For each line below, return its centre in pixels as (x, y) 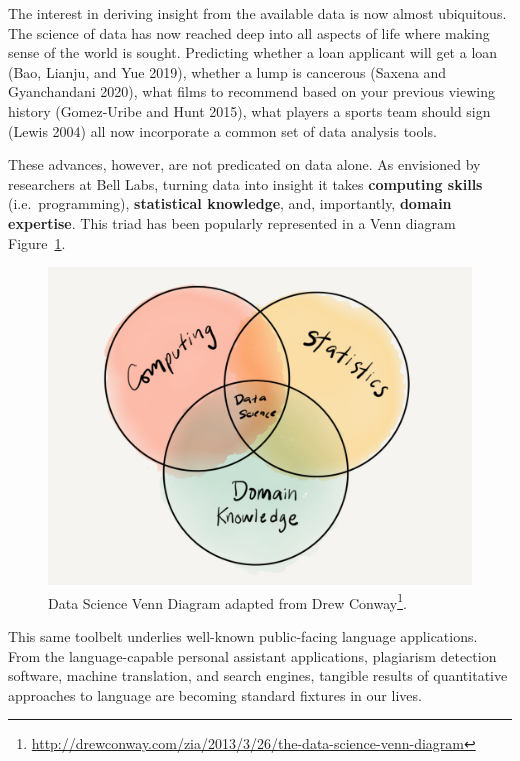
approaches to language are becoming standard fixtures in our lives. (215, 694)
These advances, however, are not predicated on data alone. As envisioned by (244, 164)
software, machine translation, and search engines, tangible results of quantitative (258, 675)
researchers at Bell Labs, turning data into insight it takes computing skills (245, 183)
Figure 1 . (37, 242)
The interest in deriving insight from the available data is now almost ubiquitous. (257, 13)
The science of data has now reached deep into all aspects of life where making (249, 32)
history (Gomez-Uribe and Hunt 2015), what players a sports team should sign (249, 110)
